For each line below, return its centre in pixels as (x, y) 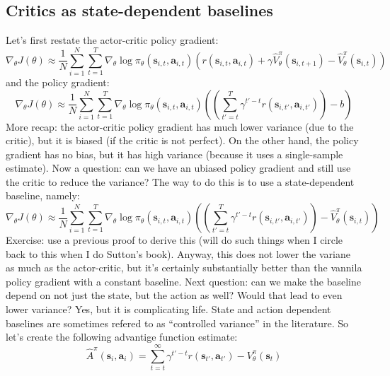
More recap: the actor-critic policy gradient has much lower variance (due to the (180, 126)
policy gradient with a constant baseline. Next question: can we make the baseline (183, 281)
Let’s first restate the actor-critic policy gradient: (112, 40)
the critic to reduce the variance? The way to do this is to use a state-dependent (180, 181)
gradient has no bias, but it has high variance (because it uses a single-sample (174, 154)
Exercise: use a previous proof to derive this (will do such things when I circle (174, 240)
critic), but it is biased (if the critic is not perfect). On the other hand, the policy (182, 140)
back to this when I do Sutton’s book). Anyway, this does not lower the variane (178, 253)
